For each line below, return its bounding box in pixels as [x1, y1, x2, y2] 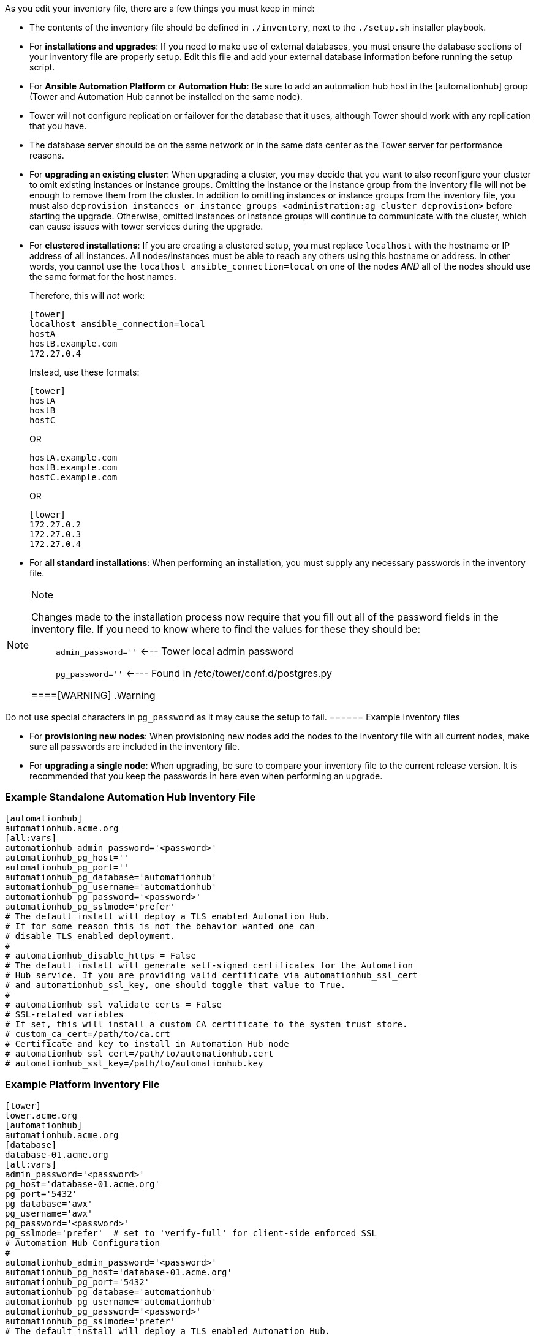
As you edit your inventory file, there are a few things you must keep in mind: [5, 3, 315, 13]
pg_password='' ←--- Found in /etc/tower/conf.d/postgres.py [56, 667, 332, 679]
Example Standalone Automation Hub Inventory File [5, 791, 256, 804]
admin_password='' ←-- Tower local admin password [56, 645, 293, 657]
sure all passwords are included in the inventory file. [29, 741, 240, 752]
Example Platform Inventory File [5, 1078, 160, 1091]
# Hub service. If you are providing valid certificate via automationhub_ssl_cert [5, 970, 418, 980]
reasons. [29, 150, 64, 160]
